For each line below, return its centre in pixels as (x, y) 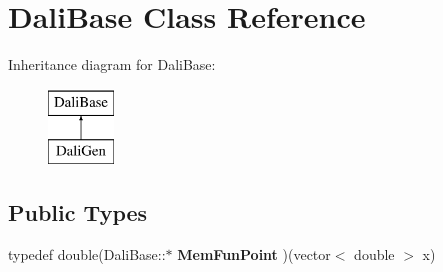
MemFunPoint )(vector (254, 254)
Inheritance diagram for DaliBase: (112, 64)
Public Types (78, 212)
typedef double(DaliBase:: (87, 254)
